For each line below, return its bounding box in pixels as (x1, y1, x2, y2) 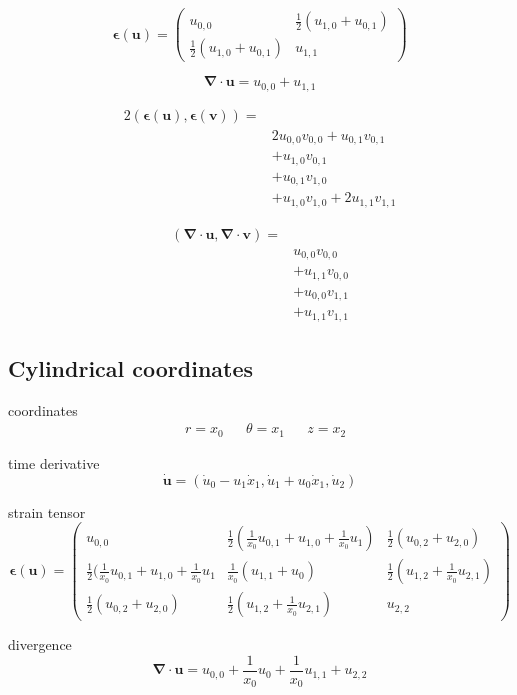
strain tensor (8, 501, 86, 522)
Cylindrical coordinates (8, 352, 254, 383)
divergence (8, 634, 72, 655)
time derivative (8, 452, 100, 473)
